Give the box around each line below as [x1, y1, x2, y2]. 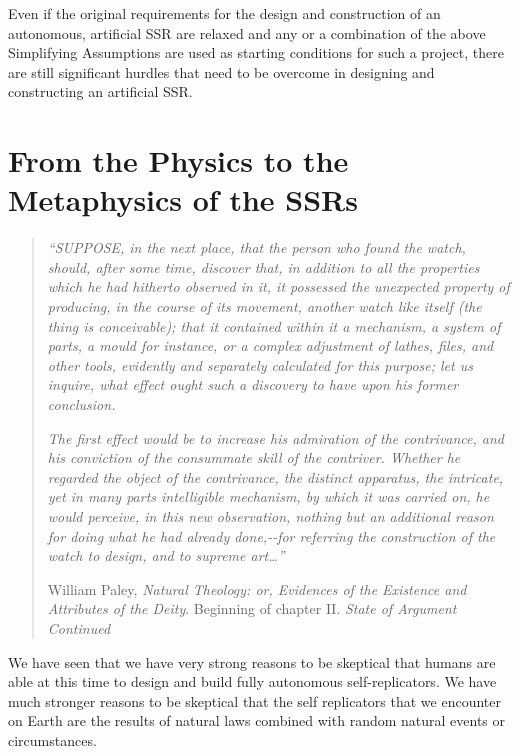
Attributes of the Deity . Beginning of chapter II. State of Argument [47, 598, 457, 619]
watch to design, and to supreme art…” [47, 545, 285, 566]
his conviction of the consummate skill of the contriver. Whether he [47, 447, 461, 468]
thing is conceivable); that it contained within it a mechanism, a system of [47, 315, 501, 336]
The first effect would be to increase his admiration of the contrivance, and [47, 427, 505, 448]
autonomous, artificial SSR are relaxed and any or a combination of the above [8, 22, 486, 43]
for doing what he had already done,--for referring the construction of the [47, 525, 496, 546]
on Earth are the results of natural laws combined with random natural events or [8, 710, 506, 731]
